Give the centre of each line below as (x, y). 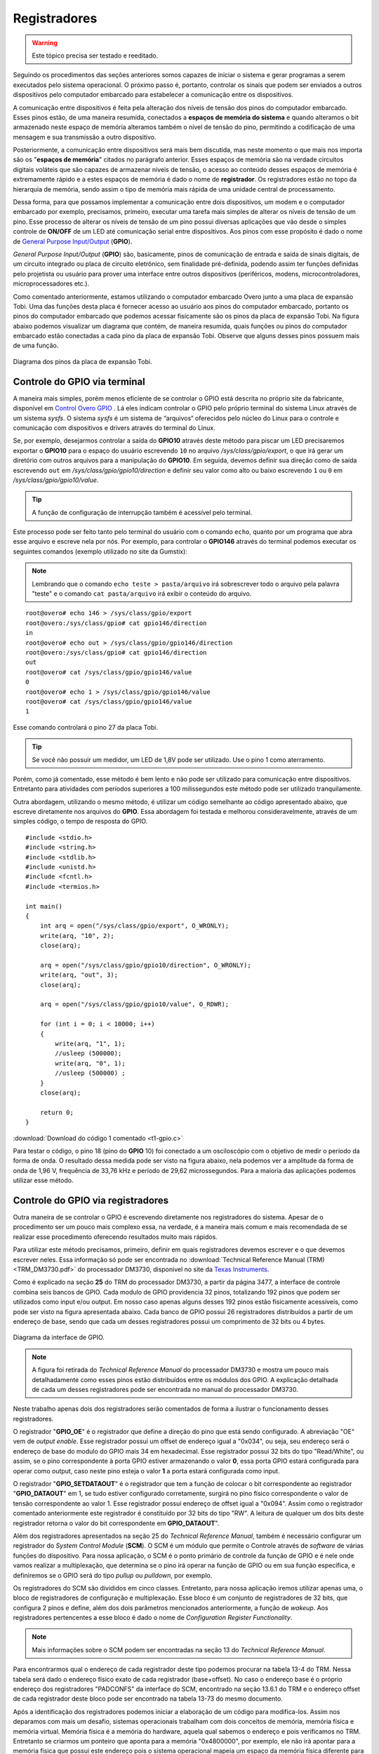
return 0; (56, 1112)
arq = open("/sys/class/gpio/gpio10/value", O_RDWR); (134, 1004)
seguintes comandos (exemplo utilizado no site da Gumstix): (100, 551)
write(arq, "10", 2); (77, 936)
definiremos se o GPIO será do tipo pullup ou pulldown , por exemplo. (113, 1575)
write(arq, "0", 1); (90, 1063)
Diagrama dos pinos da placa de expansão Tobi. (82, 361)
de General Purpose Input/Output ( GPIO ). (73, 241)
